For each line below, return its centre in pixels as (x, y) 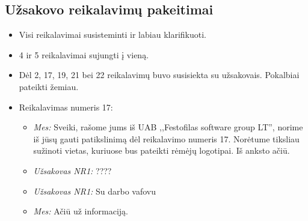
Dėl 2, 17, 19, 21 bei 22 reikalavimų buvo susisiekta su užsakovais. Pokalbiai (159, 75)
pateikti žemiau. (49, 86)
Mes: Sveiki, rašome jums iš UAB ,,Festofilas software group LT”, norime (168, 127)
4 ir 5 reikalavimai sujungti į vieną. (84, 54)
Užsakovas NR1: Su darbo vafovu (95, 191)
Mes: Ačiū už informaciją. (81, 211)
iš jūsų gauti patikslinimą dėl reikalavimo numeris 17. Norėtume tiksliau (166, 138)
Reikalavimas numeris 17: (66, 107)
